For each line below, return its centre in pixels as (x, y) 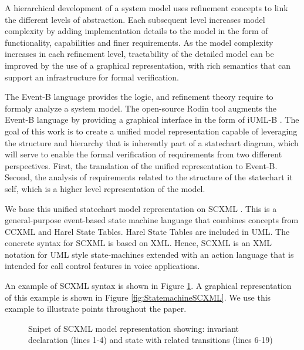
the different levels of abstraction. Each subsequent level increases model (135, 19)
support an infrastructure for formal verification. (92, 77)
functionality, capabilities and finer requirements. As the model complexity (139, 42)
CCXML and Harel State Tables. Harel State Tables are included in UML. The (147, 231)
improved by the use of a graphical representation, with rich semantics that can (148, 65)
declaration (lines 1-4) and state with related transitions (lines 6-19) (151, 340)
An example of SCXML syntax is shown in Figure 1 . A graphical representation (148, 286)
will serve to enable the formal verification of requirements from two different (143, 154)
